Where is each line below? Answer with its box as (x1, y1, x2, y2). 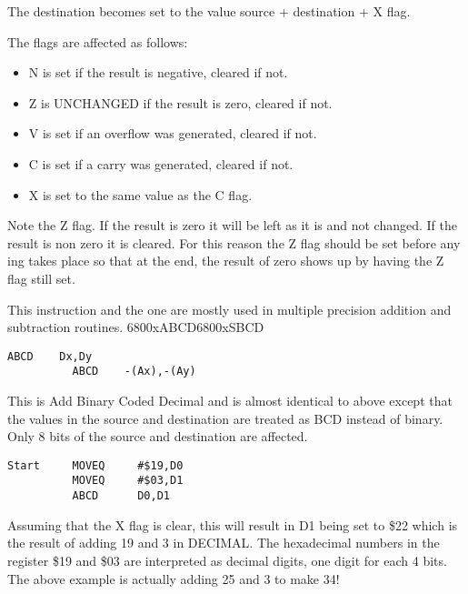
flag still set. (7, 268, 75, 287)
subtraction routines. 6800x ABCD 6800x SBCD (7, 317, 264, 337)
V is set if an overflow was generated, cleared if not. (28, 124, 317, 143)
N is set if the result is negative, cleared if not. (28, 63, 288, 82)
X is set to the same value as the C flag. (28, 185, 253, 204)
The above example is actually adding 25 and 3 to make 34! (7, 569, 340, 588)
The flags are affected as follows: (7, 32, 188, 51)
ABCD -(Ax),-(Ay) (72, 365, 196, 378)
